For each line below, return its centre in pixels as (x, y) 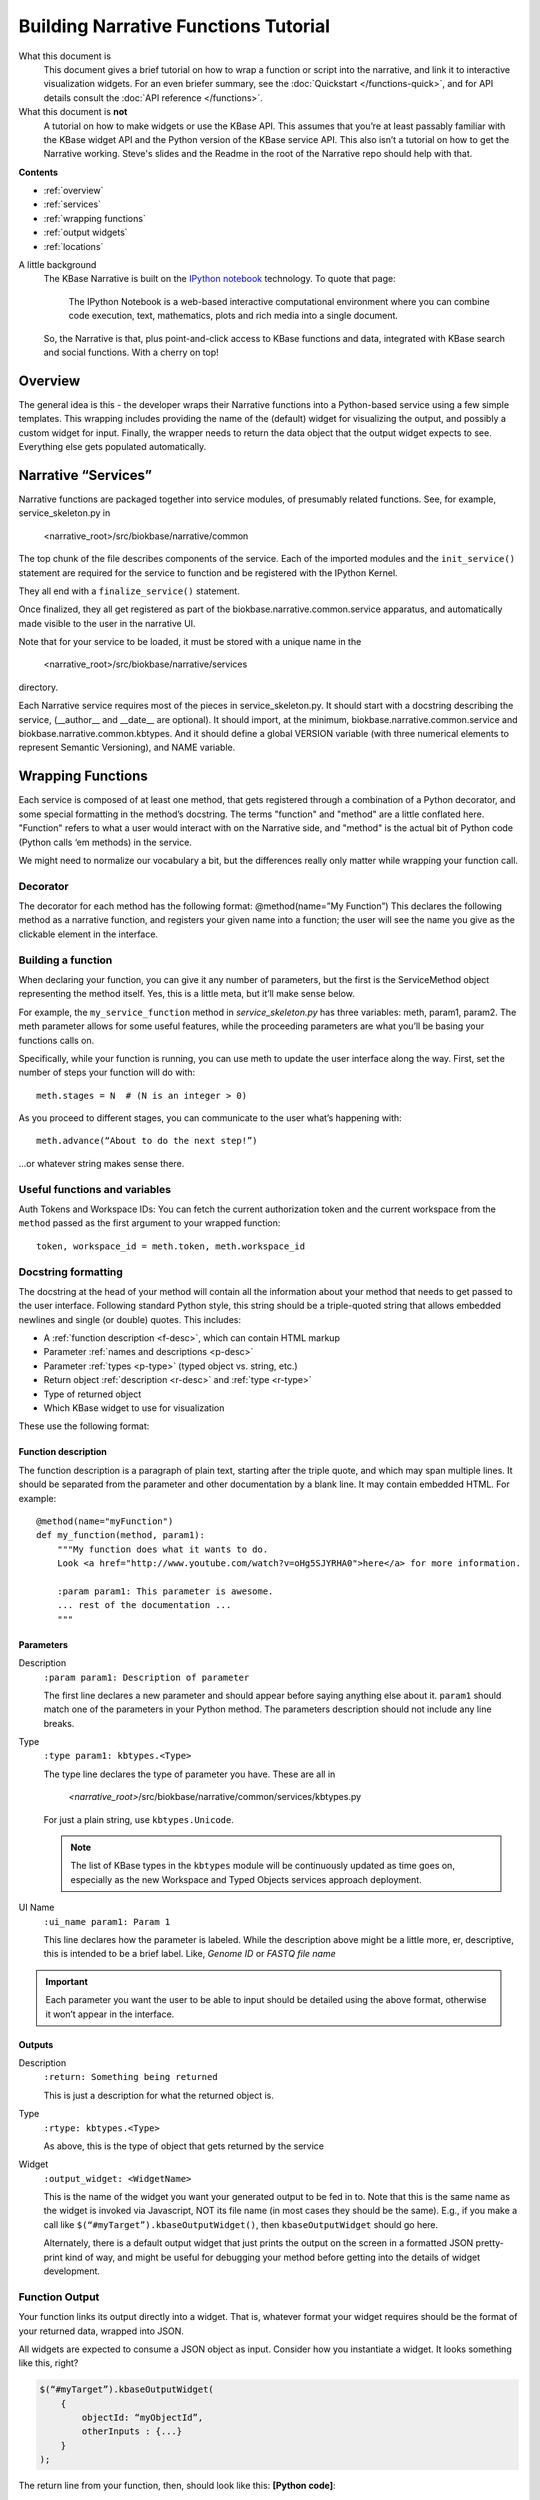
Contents (38, 172)
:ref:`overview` (73, 191)
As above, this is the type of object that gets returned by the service (184, 2146)
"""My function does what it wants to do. (162, 1549)
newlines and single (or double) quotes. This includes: (130, 1319)
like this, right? (48, 2363)
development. (71, 2271)
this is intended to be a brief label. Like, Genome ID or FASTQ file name (190, 1954)
